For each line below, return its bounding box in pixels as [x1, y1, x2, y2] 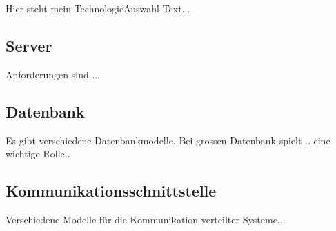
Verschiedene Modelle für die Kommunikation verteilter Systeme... [6, 212, 286, 226]
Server [6, 34, 52, 56]
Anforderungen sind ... [6, 67, 101, 81]
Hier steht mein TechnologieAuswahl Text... [6, 1, 190, 15]
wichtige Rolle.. [6, 146, 70, 161]
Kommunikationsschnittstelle [6, 180, 217, 201]
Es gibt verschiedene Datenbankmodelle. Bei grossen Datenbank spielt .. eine [6, 133, 330, 147]
